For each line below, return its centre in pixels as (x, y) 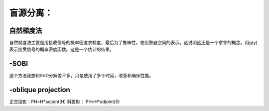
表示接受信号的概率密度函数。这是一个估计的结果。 (62, 49)
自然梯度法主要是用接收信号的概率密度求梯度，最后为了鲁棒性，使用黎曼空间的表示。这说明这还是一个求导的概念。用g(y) (133, 43)
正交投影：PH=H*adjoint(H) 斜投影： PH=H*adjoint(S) (65, 102)
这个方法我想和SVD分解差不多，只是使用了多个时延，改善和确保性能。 (81, 76)
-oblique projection (40, 90)
